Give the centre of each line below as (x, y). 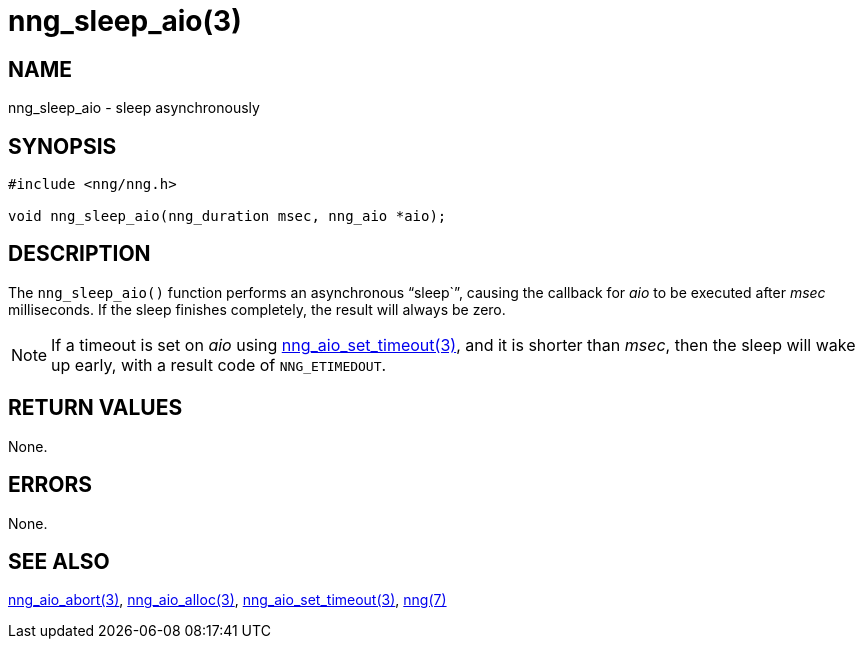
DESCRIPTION (79, 254)
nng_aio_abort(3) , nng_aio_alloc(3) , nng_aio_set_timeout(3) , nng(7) (227, 600)
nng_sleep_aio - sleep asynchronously (134, 108)
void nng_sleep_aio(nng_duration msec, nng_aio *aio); (227, 216)
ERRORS (50, 485)
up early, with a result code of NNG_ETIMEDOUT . (219, 364)
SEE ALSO (59, 561)
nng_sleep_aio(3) (125, 21)
